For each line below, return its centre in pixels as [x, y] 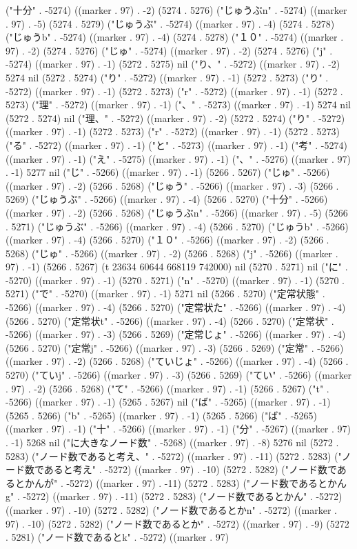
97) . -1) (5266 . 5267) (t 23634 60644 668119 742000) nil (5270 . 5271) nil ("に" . [177, 267]
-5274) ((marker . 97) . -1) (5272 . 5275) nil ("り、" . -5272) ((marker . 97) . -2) [173, 64]
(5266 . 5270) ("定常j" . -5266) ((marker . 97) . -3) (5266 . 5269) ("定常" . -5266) [175, 347]
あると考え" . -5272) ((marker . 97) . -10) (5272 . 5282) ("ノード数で [190, 469]
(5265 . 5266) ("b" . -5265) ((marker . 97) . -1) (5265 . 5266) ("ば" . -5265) [161, 415]
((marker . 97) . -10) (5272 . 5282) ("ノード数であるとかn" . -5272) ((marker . [172, 509]
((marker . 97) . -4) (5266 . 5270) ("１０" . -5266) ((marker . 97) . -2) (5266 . [167, 240]
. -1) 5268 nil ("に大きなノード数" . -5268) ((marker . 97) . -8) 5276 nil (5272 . [172, 442]
